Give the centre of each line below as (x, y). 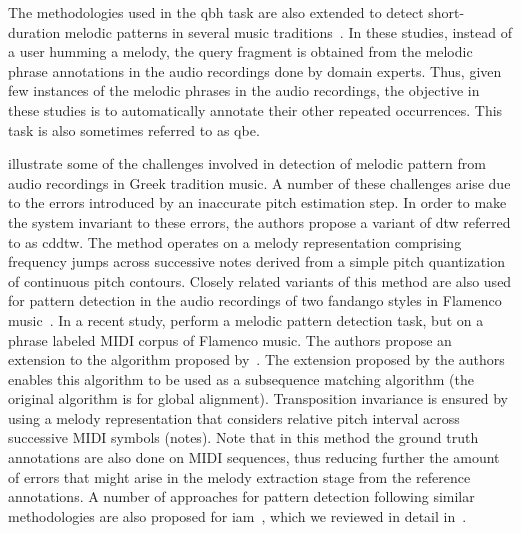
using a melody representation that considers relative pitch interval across (234, 417)
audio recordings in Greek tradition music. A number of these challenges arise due (259, 182)
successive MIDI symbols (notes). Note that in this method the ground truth (243, 437)
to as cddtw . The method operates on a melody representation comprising (235, 241)
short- (446, 12)
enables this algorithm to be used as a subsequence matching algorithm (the (241, 378)
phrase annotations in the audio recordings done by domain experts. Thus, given (255, 70)
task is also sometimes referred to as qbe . (134, 129)
